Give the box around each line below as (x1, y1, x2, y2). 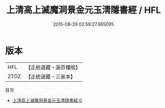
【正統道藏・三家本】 (25, 73, 76, 80)
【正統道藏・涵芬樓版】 (25, 64, 81, 71)
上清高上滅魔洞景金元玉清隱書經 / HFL (6, 4, 161, 16)
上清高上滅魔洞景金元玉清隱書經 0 (12, 97, 82, 103)
